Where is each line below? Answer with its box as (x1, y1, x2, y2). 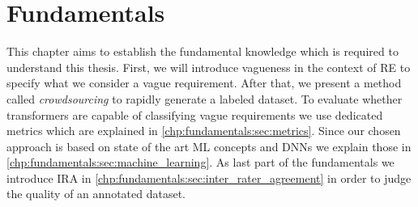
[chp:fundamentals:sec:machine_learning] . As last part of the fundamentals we (6, 154, 395, 171)
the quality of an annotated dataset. (6, 185, 186, 202)
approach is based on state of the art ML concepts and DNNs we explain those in (6, 137, 412, 154)
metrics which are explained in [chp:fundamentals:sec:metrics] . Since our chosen (6, 122, 401, 139)
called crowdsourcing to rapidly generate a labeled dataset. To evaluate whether (6, 90, 403, 107)
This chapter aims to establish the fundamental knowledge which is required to (6, 43, 399, 60)
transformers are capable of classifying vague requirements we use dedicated (6, 106, 383, 123)
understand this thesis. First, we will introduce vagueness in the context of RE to (6, 58, 411, 75)
